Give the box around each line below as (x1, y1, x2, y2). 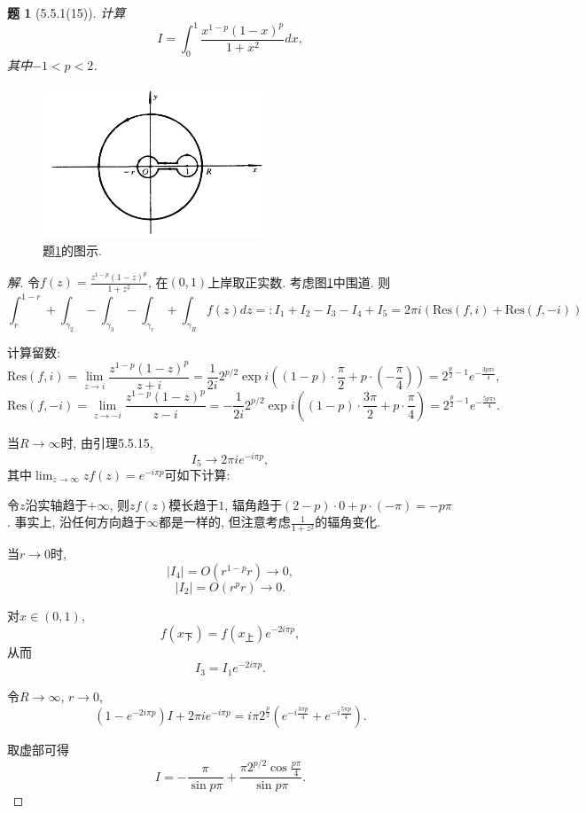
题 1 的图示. (43, 240, 102, 259)
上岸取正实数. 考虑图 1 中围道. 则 (207, 272, 391, 291)
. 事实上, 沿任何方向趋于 (7, 512, 147, 531)
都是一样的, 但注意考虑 (159, 512, 291, 531)
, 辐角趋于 (224, 495, 282, 513)
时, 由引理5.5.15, (60, 433, 153, 451)
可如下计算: (164, 465, 230, 484)
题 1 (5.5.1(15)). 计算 (7, 4, 126, 21)
